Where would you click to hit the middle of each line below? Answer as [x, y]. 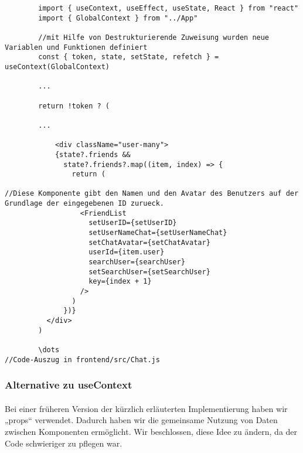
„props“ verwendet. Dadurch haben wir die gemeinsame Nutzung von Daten [141, 420]
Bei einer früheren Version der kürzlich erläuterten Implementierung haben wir [146, 408]
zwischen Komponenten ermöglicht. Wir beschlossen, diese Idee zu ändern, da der [151, 431]
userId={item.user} [127, 252]
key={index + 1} [120, 282]
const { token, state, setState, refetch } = [129, 57]
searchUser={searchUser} [137, 262]
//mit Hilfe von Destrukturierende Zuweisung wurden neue [154, 37]
